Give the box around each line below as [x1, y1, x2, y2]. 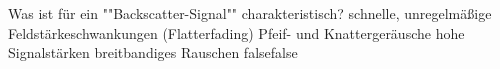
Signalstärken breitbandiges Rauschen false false [8, 42, 298, 63]
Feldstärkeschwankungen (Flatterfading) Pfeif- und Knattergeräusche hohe [8, 22, 465, 43]
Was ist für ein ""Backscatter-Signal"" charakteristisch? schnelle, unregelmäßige [8, 3, 492, 23]
